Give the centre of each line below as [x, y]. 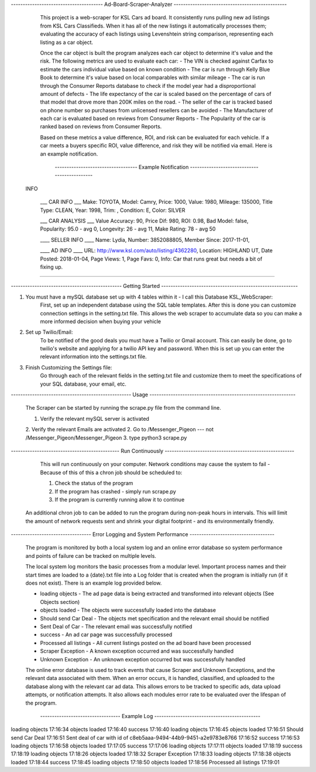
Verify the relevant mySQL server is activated [95, 418]
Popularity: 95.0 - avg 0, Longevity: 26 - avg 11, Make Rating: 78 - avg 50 [128, 229]
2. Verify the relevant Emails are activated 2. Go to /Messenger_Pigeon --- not [119, 430]
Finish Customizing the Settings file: [69, 367]
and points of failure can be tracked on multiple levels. [91, 555]
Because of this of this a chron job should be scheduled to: [111, 472]
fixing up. [51, 267]
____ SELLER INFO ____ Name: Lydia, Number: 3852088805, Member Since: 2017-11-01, [145, 239]
